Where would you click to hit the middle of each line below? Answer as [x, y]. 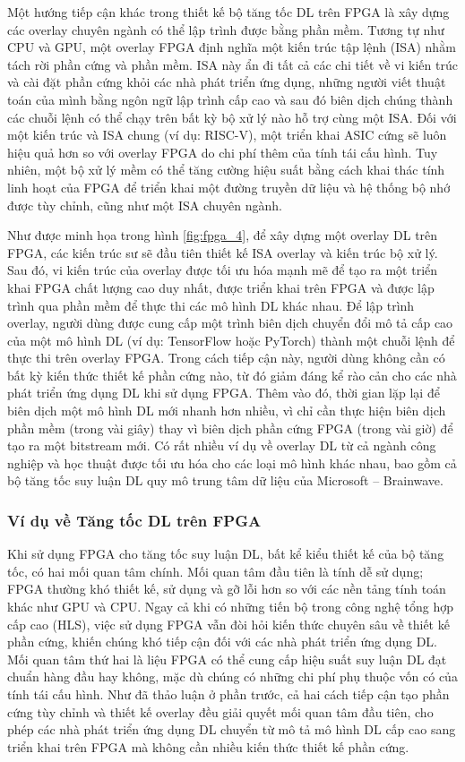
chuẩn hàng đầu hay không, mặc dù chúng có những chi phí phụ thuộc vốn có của [232, 676]
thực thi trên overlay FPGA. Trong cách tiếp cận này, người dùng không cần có [226, 358]
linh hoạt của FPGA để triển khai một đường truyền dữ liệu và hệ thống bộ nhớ [229, 187]
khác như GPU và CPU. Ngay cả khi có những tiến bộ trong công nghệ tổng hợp [230, 607]
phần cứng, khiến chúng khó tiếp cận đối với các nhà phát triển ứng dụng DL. [222, 642]
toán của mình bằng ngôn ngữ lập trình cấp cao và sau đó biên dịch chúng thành [230, 99]
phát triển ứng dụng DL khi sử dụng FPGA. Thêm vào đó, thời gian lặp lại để [224, 393]
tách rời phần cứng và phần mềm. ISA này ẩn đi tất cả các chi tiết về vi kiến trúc [232, 64]
